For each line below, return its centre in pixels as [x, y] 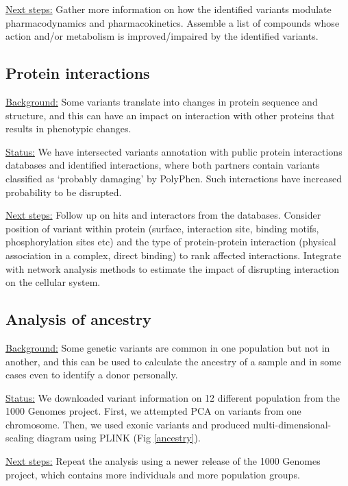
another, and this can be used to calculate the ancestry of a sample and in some [174, 361]
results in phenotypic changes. [69, 129]
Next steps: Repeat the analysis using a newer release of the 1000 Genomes [163, 461]
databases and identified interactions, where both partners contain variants [163, 165]
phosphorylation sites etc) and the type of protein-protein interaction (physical [171, 242]
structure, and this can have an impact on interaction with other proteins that [170, 115]
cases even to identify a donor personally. [92, 375]
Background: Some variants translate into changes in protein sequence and [162, 101]
